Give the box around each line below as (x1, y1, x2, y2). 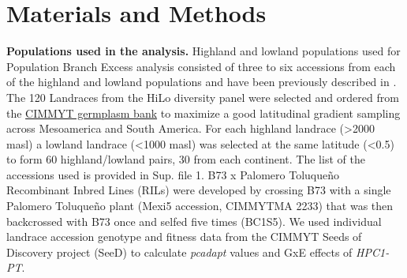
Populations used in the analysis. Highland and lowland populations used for (6, 43, 401, 59)
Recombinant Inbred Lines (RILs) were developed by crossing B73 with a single (6, 182, 391, 198)
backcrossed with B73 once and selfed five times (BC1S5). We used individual (6, 212, 382, 229)
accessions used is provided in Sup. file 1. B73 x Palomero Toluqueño (6, 166, 340, 182)
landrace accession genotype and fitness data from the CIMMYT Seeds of (6, 228, 362, 245)
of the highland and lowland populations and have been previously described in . (6, 73, 397, 90)
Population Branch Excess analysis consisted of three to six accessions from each (6, 58, 396, 74)
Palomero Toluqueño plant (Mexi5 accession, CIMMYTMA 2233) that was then (6, 197, 394, 214)
